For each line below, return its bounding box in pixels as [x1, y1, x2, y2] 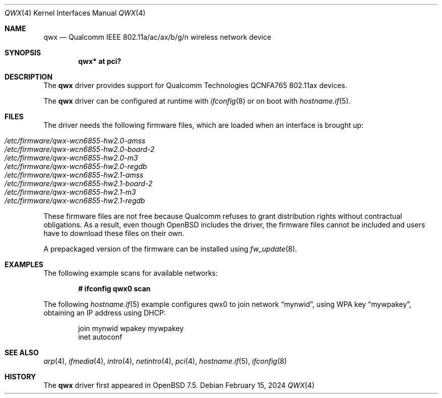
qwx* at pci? [78, 57, 121, 65]
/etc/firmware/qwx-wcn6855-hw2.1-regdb [5, 196, 145, 205]
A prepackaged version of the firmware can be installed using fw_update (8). [43, 245, 297, 253]
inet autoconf [78, 333, 122, 341]
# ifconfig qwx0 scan [78, 284, 151, 293]
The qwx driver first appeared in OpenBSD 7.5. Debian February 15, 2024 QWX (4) [43, 381, 315, 389]
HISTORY [5, 372, 36, 381]
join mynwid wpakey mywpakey [78, 324, 184, 333]
